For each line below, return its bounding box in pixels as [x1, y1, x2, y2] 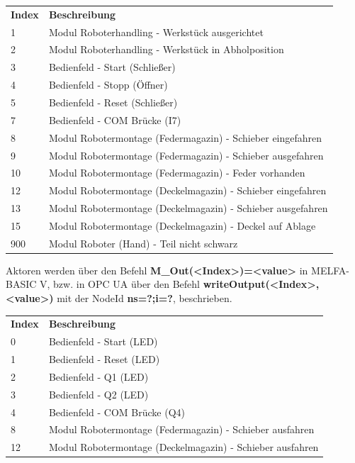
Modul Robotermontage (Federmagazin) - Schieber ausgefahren [48, 147, 324, 162]
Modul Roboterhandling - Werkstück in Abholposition [48, 42, 284, 57]
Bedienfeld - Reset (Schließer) [48, 94, 178, 109]
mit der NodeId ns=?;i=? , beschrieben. [57, 291, 232, 305]
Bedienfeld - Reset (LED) [48, 352, 160, 367]
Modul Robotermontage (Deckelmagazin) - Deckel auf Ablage [48, 218, 316, 233]
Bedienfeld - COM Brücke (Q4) [48, 404, 186, 419]
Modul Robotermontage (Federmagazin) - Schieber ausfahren [48, 422, 315, 437]
